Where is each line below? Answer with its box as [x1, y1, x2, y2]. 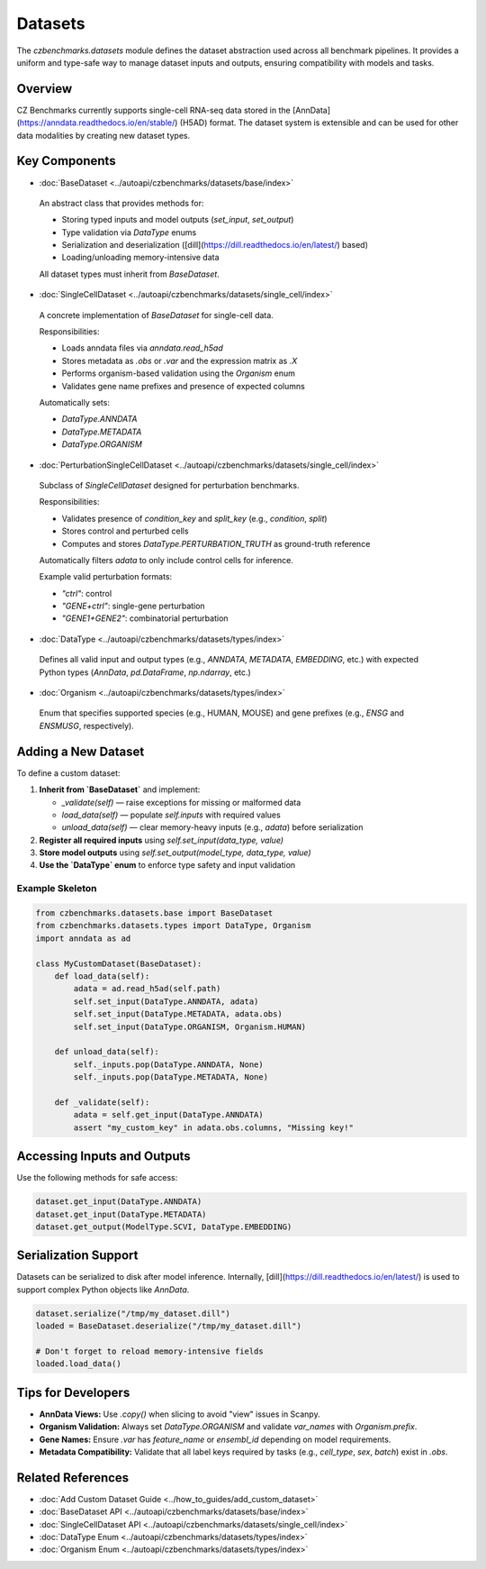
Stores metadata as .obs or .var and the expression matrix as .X [61, 355, 298, 366]
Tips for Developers [16, 1384, 130, 1400]
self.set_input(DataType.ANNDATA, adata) [73, 996, 259, 1007]
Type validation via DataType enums [61, 226, 197, 238]
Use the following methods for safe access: [16, 1172, 178, 1183]
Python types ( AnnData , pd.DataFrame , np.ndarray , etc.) [39, 667, 251, 678]
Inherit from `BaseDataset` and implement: [39, 784, 201, 795]
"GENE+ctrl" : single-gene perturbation [61, 600, 206, 612]
